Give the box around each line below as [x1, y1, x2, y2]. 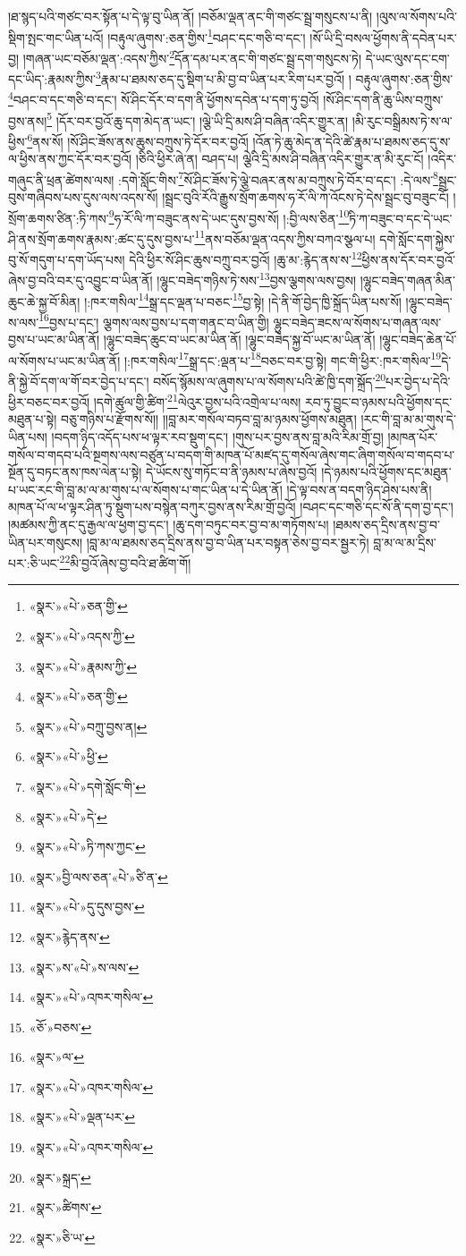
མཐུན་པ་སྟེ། [8, 410, 57, 429]
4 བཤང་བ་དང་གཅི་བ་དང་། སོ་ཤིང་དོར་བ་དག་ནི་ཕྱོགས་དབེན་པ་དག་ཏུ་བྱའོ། [8, 88, 319, 108]
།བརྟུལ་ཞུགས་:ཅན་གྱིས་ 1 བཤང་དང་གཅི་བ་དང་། [107, 25, 306, 47]
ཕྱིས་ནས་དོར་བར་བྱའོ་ [361, 250, 455, 268]
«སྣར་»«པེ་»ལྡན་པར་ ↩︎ [29, 1107, 135, 1126]
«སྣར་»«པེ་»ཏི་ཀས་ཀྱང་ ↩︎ [29, 837, 146, 856]
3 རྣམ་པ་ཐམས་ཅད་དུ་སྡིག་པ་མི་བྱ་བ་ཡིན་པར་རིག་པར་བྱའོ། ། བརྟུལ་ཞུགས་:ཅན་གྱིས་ [96, 67, 453, 88]
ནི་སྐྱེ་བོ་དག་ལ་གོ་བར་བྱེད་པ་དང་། [8, 371, 149, 390]
